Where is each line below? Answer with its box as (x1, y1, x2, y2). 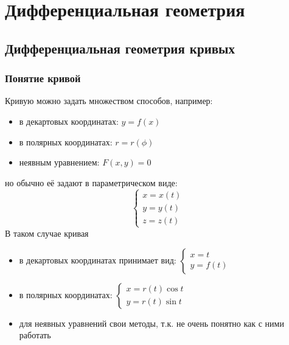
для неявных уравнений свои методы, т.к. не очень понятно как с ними (19, 316, 284, 329)
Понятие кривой (5, 71, 81, 86)
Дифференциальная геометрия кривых (5, 38, 235, 57)
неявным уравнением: (19, 156, 100, 169)
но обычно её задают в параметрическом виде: (5, 176, 178, 189)
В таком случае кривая (5, 226, 89, 239)
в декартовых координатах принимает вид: (19, 253, 176, 266)
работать (19, 329, 51, 341)
